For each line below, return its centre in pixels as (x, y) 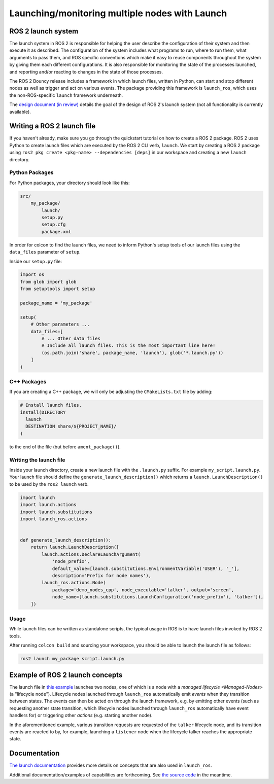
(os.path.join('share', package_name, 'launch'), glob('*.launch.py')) (132, 353)
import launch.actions (48, 505)
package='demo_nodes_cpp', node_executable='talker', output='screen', (143, 590)
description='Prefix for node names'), (102, 576)
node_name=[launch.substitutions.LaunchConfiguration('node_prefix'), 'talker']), (158, 597)
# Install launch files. (51, 405)
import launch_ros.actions (54, 519)
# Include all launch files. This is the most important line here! (128, 346)
